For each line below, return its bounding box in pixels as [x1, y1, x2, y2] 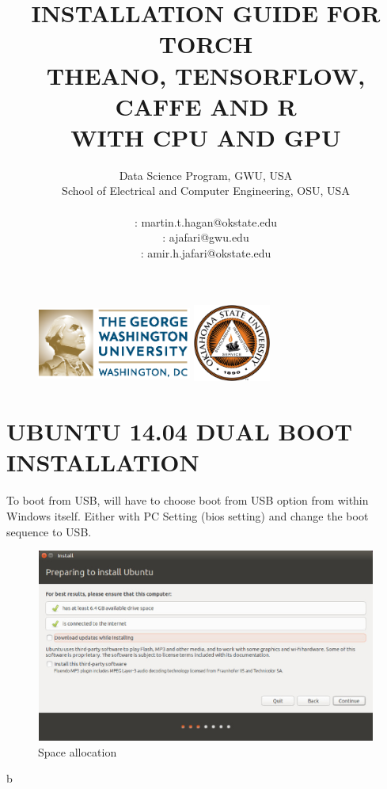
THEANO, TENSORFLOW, [46, 59, 366, 91]
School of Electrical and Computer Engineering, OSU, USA [62, 182, 350, 199]
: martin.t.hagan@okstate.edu [134, 213, 278, 230]
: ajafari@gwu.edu [162, 229, 249, 246]
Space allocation [38, 743, 117, 760]
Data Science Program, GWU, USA [119, 166, 293, 183]
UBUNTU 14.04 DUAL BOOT [6, 415, 353, 448]
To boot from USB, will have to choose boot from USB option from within [6, 492, 369, 509]
